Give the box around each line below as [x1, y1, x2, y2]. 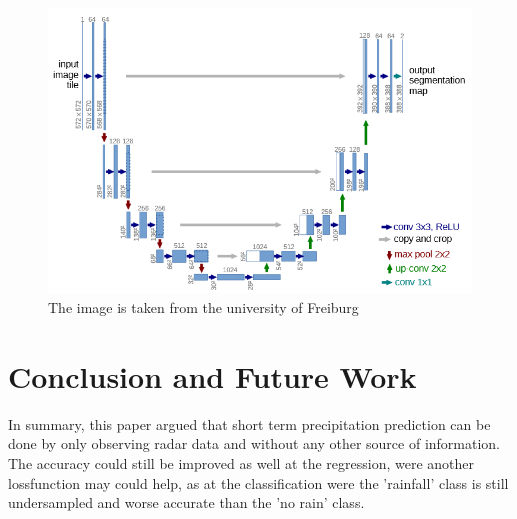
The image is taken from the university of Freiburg [48, 297, 359, 318]
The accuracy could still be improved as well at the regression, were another [8, 452, 474, 473]
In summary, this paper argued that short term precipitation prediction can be [8, 413, 491, 434]
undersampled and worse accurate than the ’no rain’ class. [8, 492, 365, 513]
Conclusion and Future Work [8, 355, 417, 396]
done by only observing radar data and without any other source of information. [8, 433, 501, 454]
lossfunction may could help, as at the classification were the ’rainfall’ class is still [8, 472, 509, 493]
